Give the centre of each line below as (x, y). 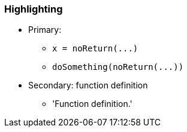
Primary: (45, 30)
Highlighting (34, 9)
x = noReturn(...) (95, 49)
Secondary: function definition (88, 85)
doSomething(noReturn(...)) (118, 67)
